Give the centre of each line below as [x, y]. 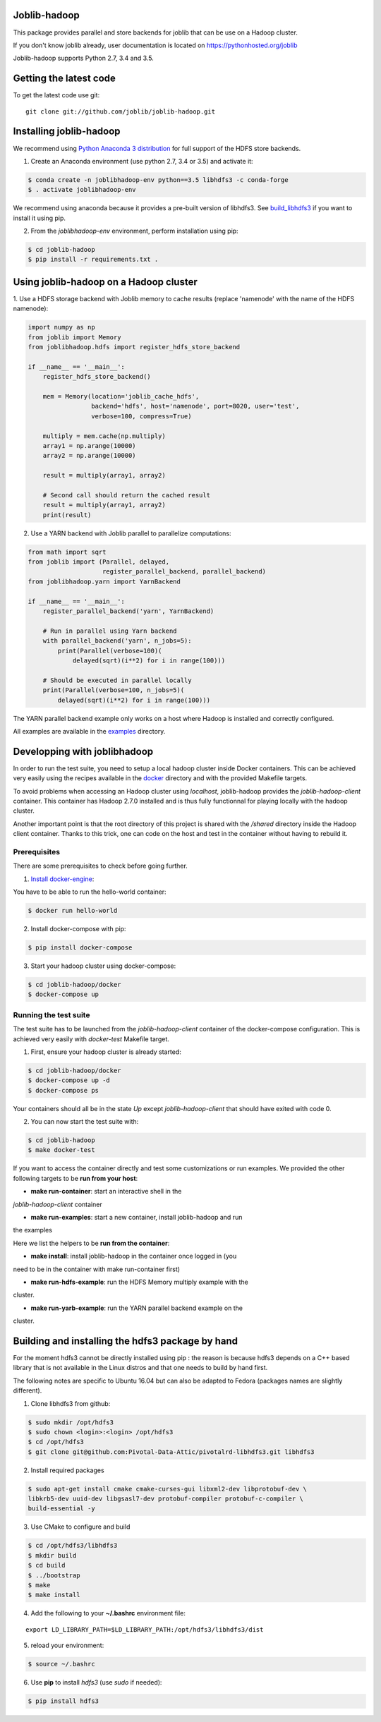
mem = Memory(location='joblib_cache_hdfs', [121, 396]
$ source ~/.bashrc [61, 1664]
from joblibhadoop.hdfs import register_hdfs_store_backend [134, 347]
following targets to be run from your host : [75, 1178]
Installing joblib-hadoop [67, 132]
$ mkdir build [52, 1555]
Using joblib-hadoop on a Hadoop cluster [105, 282]
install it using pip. [40, 218]
